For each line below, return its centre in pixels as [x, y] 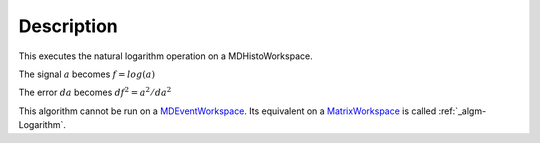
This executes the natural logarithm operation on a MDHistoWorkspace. [166, 56]
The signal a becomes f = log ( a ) [86, 74]
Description [68, 26]
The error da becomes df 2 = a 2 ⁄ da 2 [95, 92]
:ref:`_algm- [462, 111]
